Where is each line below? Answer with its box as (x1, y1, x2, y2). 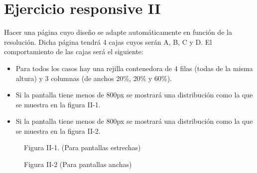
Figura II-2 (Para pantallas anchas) (24, 159, 132, 170)
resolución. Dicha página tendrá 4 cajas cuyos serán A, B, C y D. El (4, 36, 212, 47)
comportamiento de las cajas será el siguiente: (4, 46, 143, 57)
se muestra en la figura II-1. (15, 99, 101, 109)
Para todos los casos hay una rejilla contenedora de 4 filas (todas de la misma (15, 63, 253, 73)
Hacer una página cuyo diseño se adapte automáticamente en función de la (4, 27, 232, 37)
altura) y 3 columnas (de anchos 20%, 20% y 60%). (15, 73, 172, 83)
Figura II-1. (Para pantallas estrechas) (24, 142, 141, 153)
